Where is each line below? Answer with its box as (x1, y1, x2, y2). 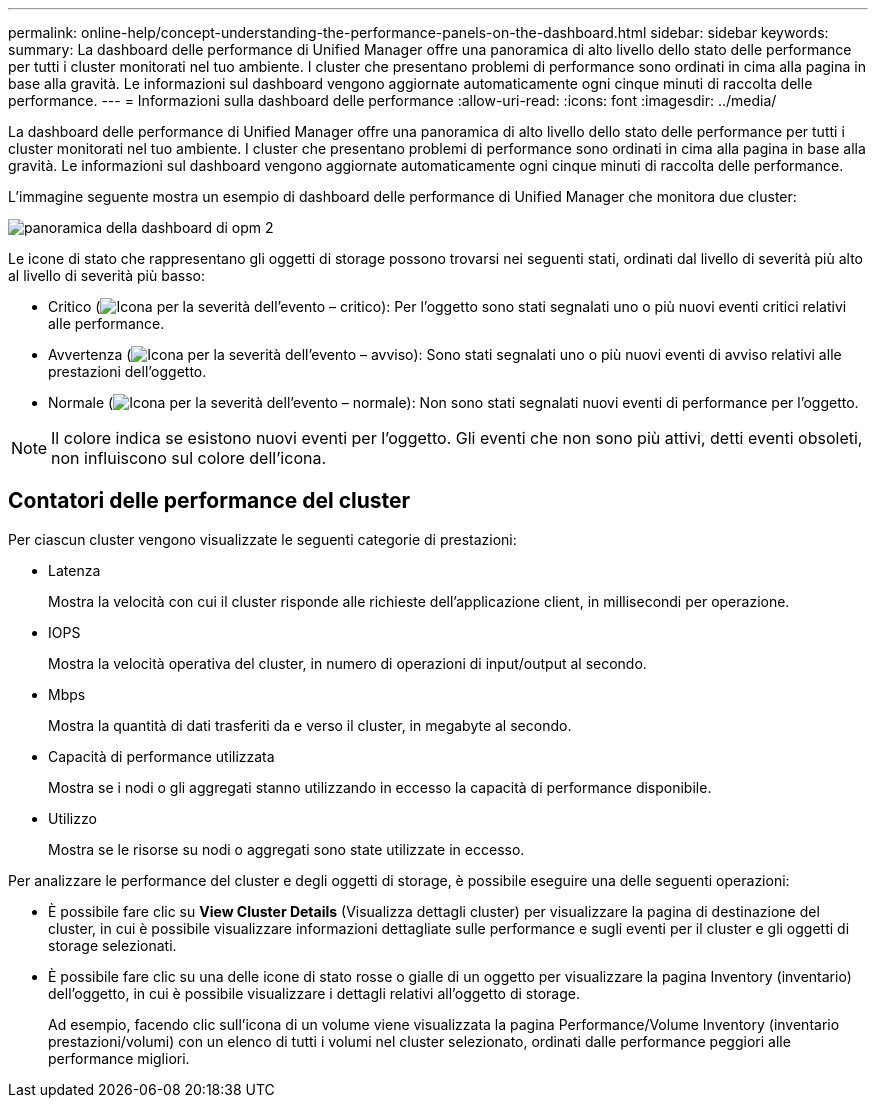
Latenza (48, 561, 101, 579)
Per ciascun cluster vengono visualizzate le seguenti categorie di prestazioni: (8, 530, 517, 548)
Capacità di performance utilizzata (48, 747, 275, 765)
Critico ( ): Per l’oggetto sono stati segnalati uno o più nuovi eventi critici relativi (48, 298, 847, 315)
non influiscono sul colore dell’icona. (51, 448, 327, 468)
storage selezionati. (48, 936, 177, 954)
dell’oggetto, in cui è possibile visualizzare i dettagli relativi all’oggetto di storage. (48, 984, 580, 1002)
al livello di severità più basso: (8, 267, 205, 284)
